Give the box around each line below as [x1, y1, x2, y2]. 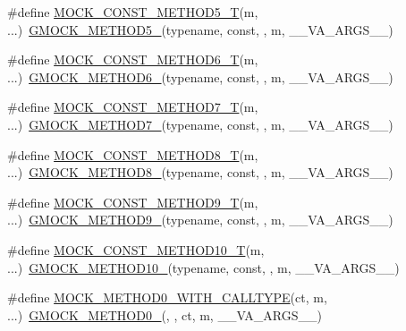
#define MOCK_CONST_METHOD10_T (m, [7, 240, 265, 259]
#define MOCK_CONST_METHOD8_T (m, [7, 145, 258, 164]
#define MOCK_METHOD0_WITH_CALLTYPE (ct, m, [7, 288, 327, 307]
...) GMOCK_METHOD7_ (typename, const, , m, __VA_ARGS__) [7, 115, 393, 133]
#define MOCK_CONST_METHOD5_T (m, [7, 3, 258, 21]
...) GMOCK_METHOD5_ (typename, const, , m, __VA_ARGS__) [7, 20, 393, 38]
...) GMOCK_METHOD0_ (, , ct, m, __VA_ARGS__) [7, 305, 322, 324]
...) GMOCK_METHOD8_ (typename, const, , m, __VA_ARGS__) [7, 163, 393, 182]
